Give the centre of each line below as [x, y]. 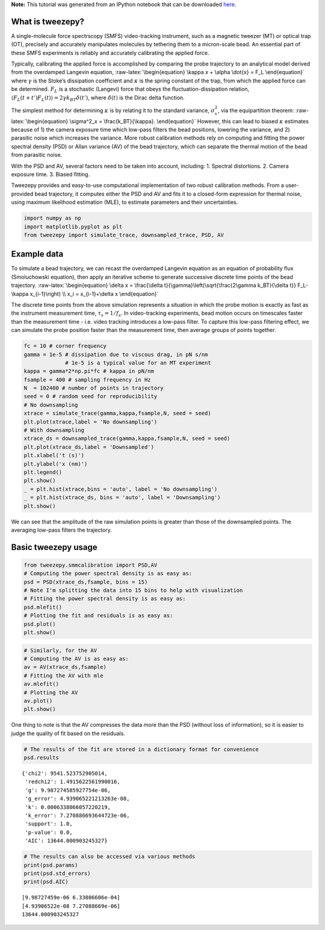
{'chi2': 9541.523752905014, [65, 774]
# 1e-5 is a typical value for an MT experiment [138, 363]
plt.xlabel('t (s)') [54, 455]
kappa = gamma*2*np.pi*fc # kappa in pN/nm [89, 371]
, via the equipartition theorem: [256, 110]
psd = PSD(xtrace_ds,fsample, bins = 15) [86, 582]
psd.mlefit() [43, 607]
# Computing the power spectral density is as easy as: [108, 574]
